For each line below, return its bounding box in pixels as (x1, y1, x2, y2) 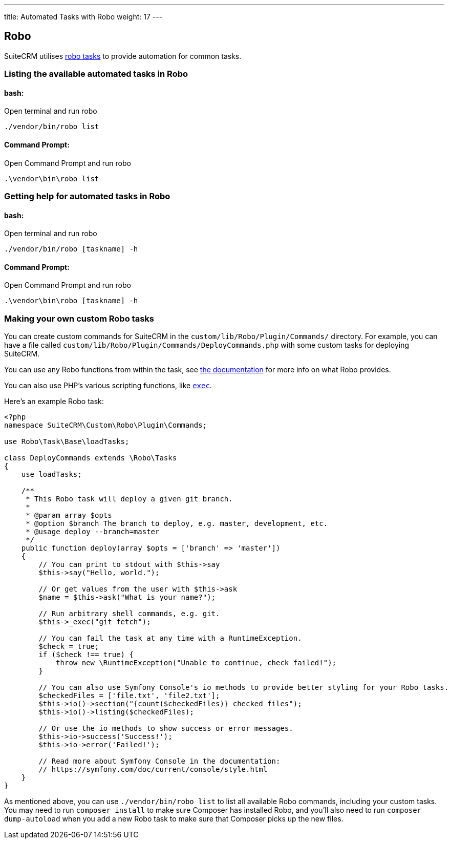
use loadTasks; (21, 470, 82, 479)
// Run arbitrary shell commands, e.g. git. (38, 609, 220, 618)
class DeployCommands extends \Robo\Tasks (4, 454, 177, 462)
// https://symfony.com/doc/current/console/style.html (38, 765, 268, 774)
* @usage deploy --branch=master (26, 528, 160, 536)
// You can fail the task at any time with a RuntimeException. (38, 634, 302, 643)
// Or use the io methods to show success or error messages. (38, 724, 293, 733)
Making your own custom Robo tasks (4, 313, 154, 324)
